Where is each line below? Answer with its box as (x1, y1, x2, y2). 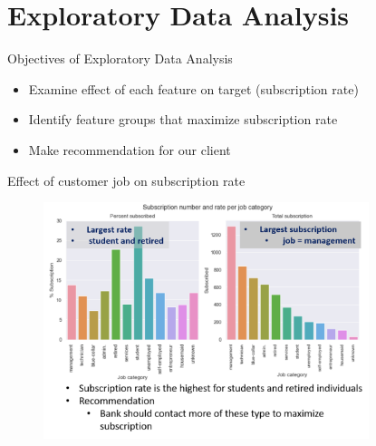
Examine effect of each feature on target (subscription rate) (28, 79, 359, 98)
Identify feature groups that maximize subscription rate (28, 110, 338, 129)
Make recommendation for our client (28, 140, 231, 159)
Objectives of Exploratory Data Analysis (7, 49, 233, 68)
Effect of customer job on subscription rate (7, 170, 246, 189)
